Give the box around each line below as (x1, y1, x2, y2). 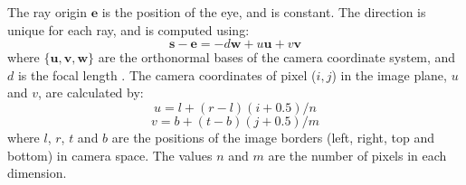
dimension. (7, 163, 67, 182)
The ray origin (7, 3, 87, 21)
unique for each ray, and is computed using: (7, 20, 250, 39)
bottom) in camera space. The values (7, 145, 213, 164)
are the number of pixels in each (268, 145, 447, 164)
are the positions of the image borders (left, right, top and (111, 127, 435, 146)
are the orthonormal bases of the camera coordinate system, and (98, 48, 456, 67)
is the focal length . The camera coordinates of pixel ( (17, 65, 317, 84)
